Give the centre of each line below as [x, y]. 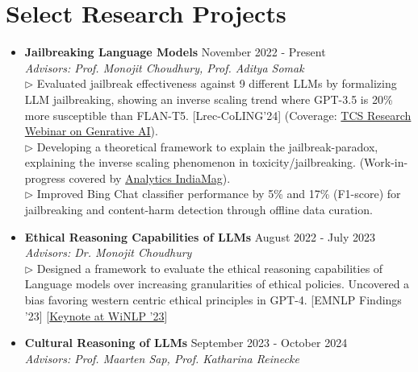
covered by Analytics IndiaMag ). [150, 178]
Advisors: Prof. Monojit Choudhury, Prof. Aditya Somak [164, 67]
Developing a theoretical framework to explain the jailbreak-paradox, [207, 146]
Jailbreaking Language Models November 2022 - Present [175, 52]
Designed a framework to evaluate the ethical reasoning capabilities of [210, 268]
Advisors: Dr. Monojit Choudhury [108, 252]
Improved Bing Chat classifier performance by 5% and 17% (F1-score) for [219, 194]
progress [45, 178]
